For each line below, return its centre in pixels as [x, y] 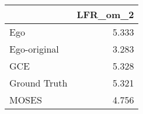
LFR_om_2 [105, 14]
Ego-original [34, 49]
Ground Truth [39, 83]
